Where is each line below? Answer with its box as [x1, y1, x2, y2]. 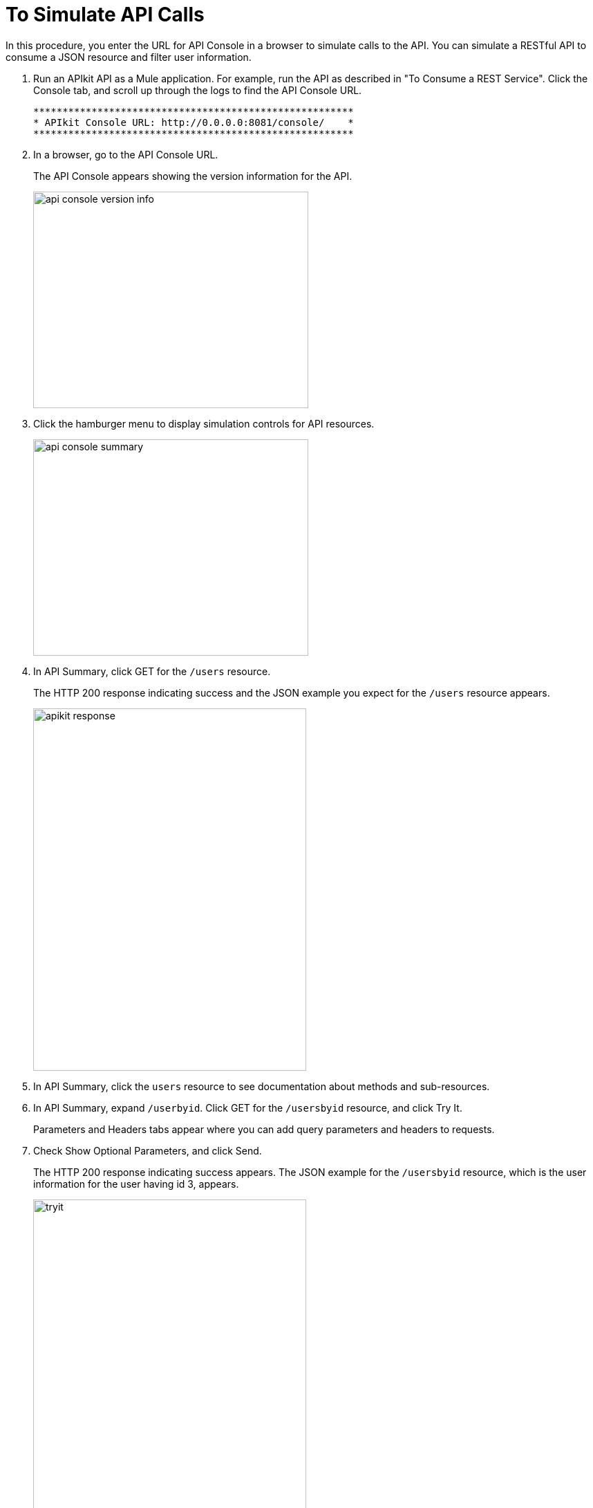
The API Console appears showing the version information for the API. [33, 169, 352, 182]
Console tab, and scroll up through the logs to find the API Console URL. [33, 84, 362, 96]
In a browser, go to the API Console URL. [33, 148, 218, 160]
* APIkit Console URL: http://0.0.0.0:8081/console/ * [33, 116, 354, 128]
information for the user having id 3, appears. [33, 1177, 239, 1190]
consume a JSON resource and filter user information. [6, 50, 252, 63]
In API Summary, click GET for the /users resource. [33, 665, 271, 677]
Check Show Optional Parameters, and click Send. [33, 1144, 262, 1157]
